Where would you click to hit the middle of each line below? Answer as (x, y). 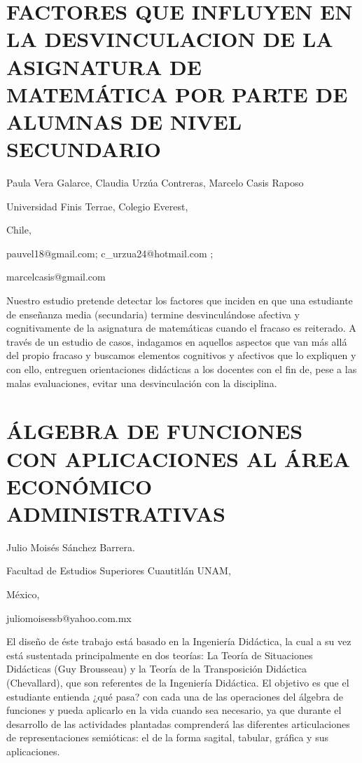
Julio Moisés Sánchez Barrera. (71, 547)
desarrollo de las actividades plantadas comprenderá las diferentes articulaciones (178, 723)
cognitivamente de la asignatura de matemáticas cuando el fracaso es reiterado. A (181, 328)
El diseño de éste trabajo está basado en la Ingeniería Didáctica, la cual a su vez (179, 641)
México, (23, 594)
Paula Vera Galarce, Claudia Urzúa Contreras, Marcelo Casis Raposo (155, 183)
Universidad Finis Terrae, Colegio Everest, (97, 206)
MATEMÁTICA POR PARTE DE (177, 94)
